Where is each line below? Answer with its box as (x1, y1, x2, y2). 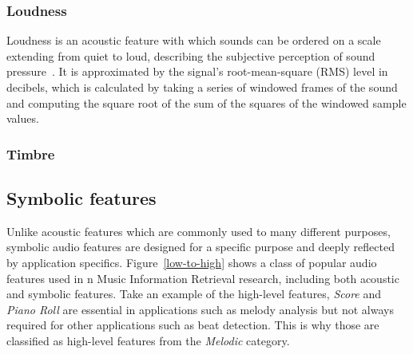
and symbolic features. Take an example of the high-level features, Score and (6, 285, 382, 302)
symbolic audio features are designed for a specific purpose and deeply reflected (6, 238, 395, 255)
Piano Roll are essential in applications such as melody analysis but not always (6, 301, 394, 317)
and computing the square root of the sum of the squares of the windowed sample (6, 94, 407, 111)
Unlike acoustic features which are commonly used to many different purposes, (6, 222, 391, 239)
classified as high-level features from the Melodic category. (6, 332, 290, 348)
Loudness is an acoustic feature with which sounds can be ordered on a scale (6, 32, 381, 49)
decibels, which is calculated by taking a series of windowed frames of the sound (6, 79, 398, 95)
